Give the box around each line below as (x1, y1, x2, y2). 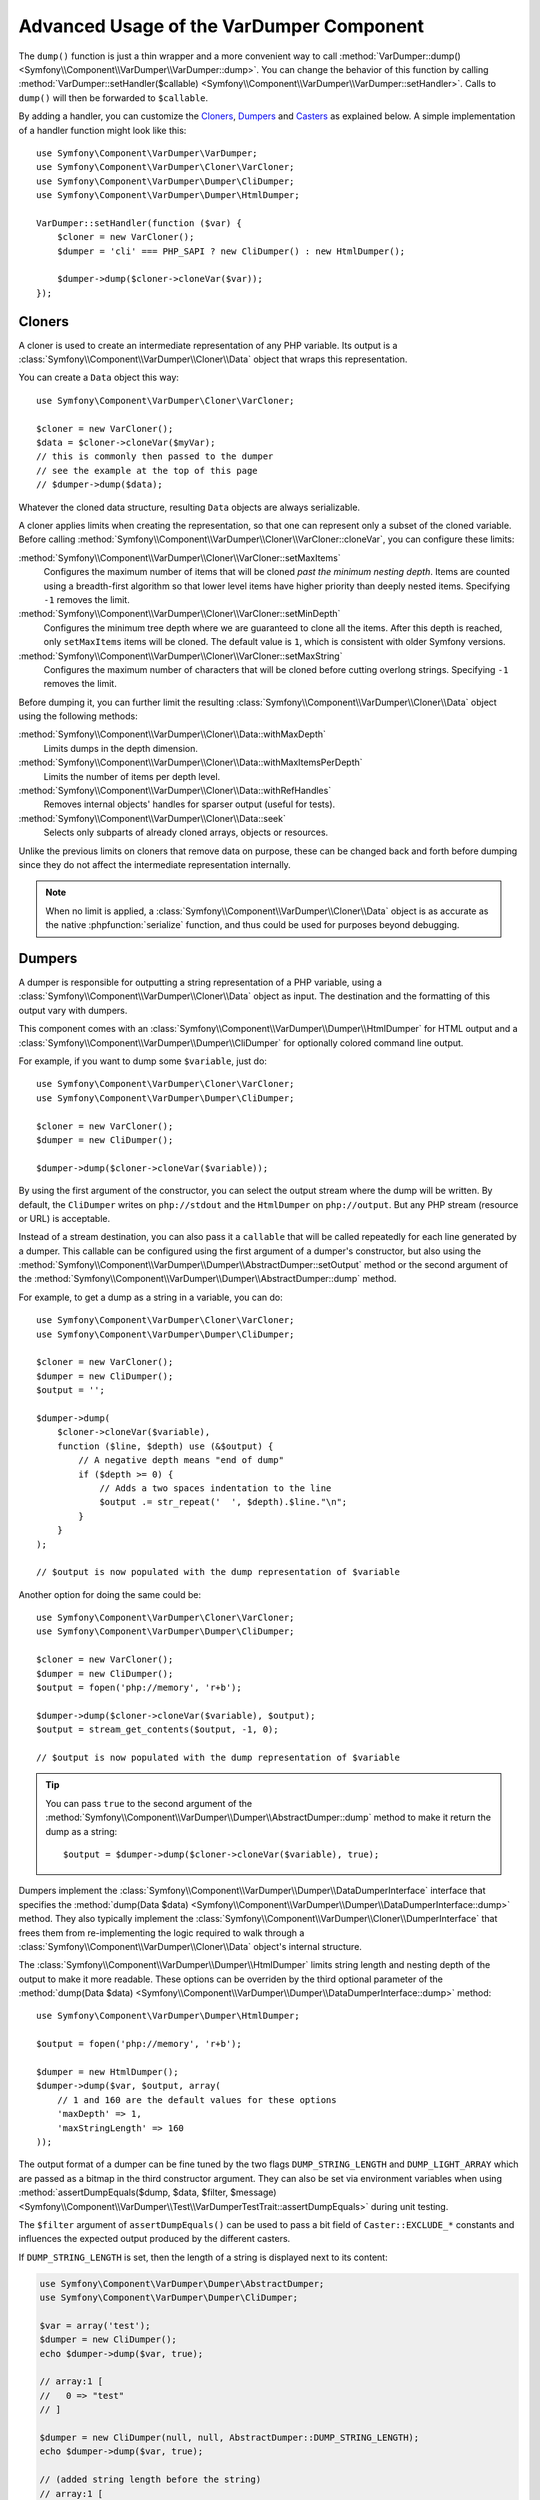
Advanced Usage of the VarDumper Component (18, 15, 425, 37)
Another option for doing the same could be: (18, 1588, 202, 1600)
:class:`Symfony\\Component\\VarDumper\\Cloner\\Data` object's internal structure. (18, 1940, 362, 1952)
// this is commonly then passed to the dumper (36, 451, 274, 462)
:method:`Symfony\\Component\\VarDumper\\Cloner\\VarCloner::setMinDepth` (18, 608, 341, 620)
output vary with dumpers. (18, 1004, 128, 1016)
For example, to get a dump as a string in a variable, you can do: (18, 1291, 284, 1303)
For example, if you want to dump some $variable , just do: (18, 1055, 267, 1067)
